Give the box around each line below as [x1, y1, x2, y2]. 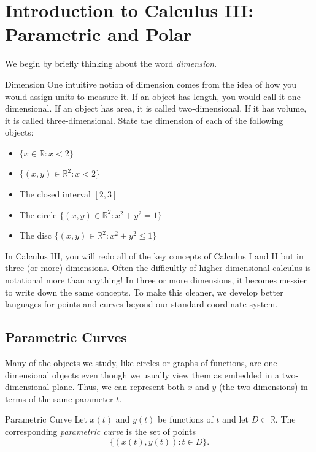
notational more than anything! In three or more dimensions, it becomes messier [5, 274, 307, 286]
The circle [19, 208, 57, 221]
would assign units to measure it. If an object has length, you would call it [5, 90, 285, 102]
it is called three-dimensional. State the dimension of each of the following [5, 113, 283, 126]
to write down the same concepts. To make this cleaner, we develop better [5, 285, 283, 298]
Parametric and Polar [5, 21, 192, 47]
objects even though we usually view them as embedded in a [52, 368, 280, 381]
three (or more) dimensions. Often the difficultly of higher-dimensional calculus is [5, 261, 311, 274]
